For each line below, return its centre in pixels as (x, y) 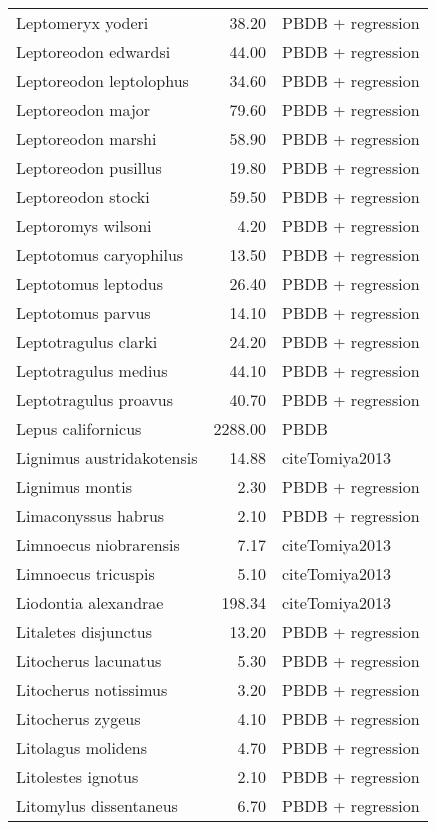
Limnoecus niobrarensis (98, 544)
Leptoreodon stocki (83, 196)
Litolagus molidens (82, 747)
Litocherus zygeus (78, 718)
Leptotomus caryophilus (100, 254)
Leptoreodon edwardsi (93, 51)
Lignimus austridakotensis (107, 457)
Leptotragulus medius (92, 370)
